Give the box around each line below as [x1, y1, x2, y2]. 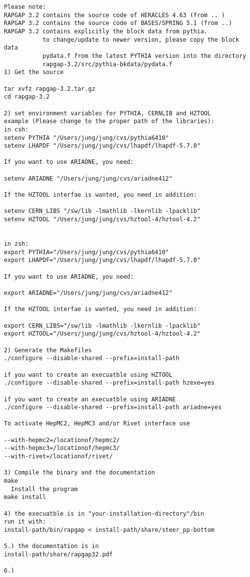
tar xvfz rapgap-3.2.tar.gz [4, 85, 96, 92]
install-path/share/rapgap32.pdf [4, 551, 113, 558]
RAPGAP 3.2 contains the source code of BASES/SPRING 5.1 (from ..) [4, 20, 232, 27]
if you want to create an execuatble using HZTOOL [4, 371, 173, 378]
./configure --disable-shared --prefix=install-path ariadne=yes [4, 404, 222, 411]
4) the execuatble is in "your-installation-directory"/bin [4, 510, 204, 517]
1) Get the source [4, 69, 64, 76]
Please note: [4, 3, 46, 10]
